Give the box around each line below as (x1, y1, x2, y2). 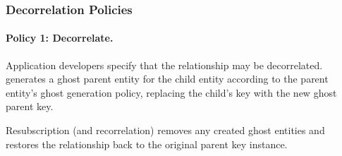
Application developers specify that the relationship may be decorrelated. (6, 57, 323, 72)
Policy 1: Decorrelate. (6, 30, 114, 45)
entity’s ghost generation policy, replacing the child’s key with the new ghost (6, 85, 337, 100)
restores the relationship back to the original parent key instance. (6, 136, 288, 151)
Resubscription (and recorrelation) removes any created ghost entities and (6, 123, 325, 138)
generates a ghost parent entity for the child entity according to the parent (6, 71, 329, 86)
